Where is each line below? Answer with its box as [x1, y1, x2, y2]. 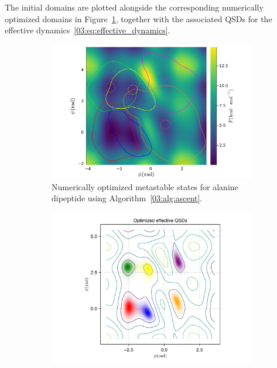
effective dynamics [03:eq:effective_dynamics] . [5, 24, 170, 36]
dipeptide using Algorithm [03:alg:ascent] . [52, 192, 203, 204]
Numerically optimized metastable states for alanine [52, 180, 238, 192]
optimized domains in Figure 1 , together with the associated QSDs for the [5, 12, 272, 25]
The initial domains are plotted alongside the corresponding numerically [5, 1, 264, 13]
